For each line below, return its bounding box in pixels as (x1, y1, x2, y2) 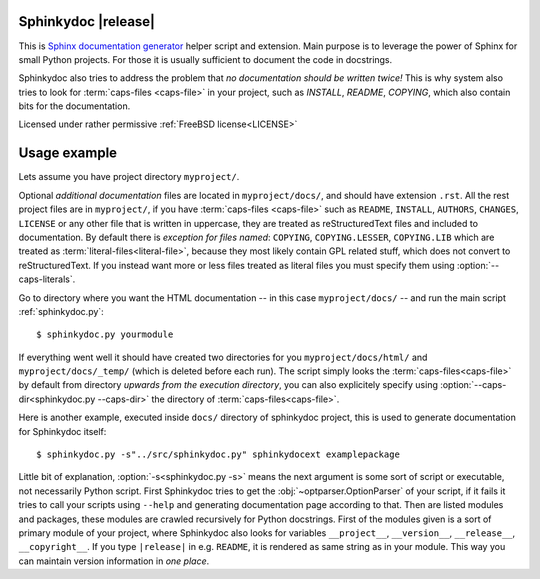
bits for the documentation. (18, 100, 131, 112)
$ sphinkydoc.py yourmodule (36, 329, 174, 340)
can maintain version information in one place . (18, 555, 210, 567)
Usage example (18, 145, 118, 162)
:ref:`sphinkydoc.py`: (18, 305, 104, 317)
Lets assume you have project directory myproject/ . (18, 171, 240, 183)
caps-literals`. (18, 273, 76, 285)
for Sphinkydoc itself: (18, 425, 107, 437)
